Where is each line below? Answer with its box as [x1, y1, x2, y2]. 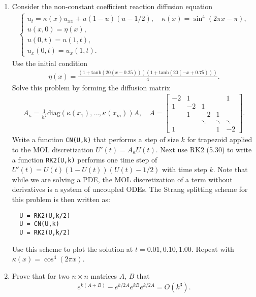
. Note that [213, 164, 248, 175]
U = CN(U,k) [19, 220, 59, 228]
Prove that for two [12, 270, 70, 281]
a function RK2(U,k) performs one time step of [12, 154, 157, 164]
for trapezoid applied [187, 134, 252, 145]
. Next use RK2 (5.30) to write [155, 144, 252, 154]
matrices [90, 270, 117, 281]
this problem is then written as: [12, 193, 110, 204]
